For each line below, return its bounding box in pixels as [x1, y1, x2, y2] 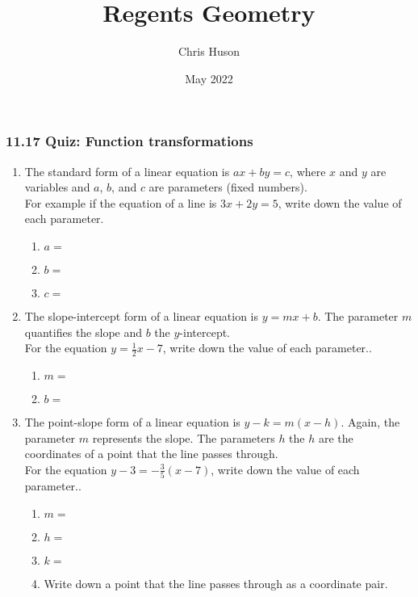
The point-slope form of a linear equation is [24, 414, 240, 430]
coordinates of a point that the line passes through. [24, 445, 278, 462]
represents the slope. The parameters [92, 429, 275, 446]
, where [290, 162, 326, 179]
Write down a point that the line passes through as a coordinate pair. [44, 574, 388, 591]
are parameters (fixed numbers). [148, 179, 307, 195]
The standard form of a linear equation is [24, 162, 230, 179]
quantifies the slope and [24, 323, 143, 340]
